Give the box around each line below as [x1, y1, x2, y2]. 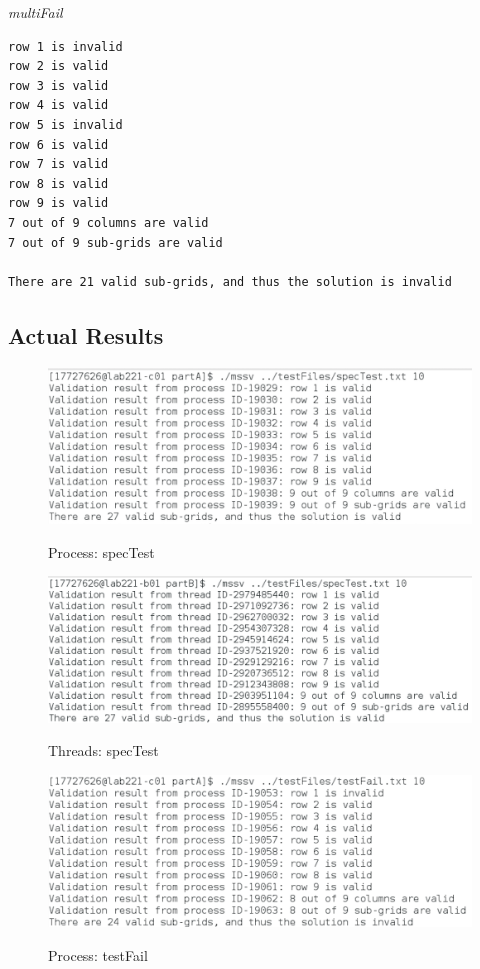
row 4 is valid [8, 98, 109, 113]
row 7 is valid [8, 157, 109, 172]
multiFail [8, 2, 63, 22]
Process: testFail [48, 944, 148, 965]
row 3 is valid [8, 78, 109, 93]
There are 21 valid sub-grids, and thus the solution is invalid [8, 274, 452, 289]
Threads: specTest [48, 740, 159, 761]
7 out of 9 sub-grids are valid [8, 235, 223, 250]
